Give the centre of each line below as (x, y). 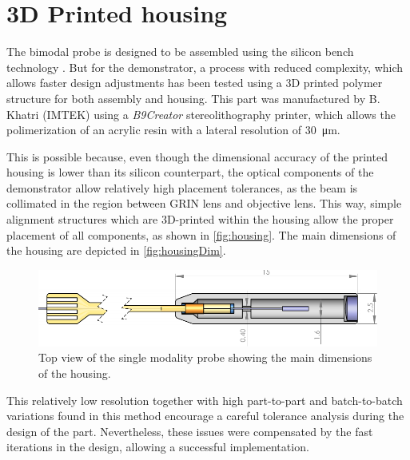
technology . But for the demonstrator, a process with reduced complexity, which (205, 67)
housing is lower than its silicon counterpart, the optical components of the (190, 172)
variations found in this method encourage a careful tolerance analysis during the (205, 416)
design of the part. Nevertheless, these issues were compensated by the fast (190, 431)
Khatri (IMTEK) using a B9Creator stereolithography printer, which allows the (201, 114)
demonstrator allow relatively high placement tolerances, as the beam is (182, 187)
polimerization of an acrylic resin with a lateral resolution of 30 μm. (173, 130)
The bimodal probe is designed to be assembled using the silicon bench (180, 52)
